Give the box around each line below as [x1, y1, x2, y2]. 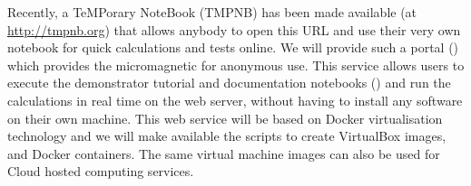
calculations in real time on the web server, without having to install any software [7, 90, 463, 109]
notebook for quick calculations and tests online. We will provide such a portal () [7, 38, 459, 57]
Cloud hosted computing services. [7, 162, 194, 181]
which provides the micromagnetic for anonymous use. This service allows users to [7, 55, 465, 74]
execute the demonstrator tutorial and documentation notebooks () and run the [7, 73, 451, 92]
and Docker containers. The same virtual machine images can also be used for [7, 144, 440, 163]
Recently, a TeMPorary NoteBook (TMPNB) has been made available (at [7, 3, 417, 21]
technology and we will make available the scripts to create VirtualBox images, [7, 126, 446, 145]
